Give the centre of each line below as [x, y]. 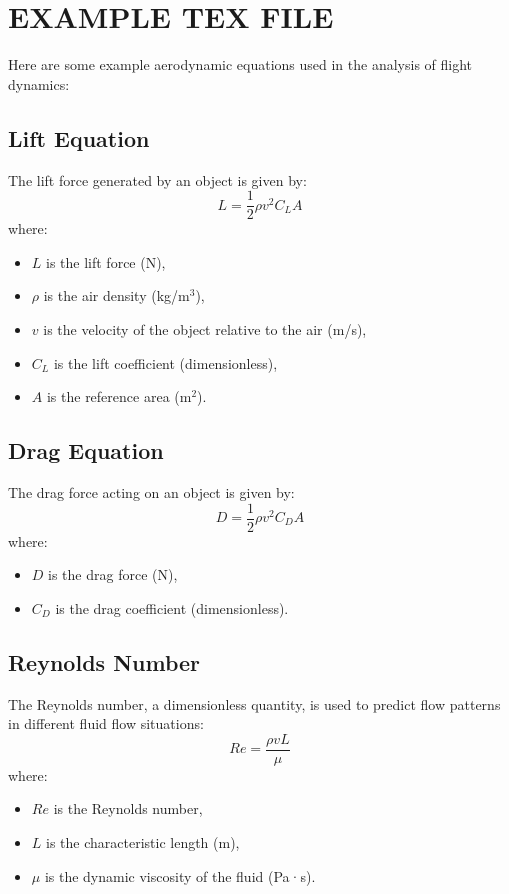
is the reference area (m [119, 396]
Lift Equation [79, 137]
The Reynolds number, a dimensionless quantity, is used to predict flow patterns [254, 703]
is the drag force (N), [113, 574]
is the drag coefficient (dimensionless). [172, 607]
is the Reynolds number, [128, 808]
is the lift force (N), [106, 261]
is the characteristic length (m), [143, 842]
